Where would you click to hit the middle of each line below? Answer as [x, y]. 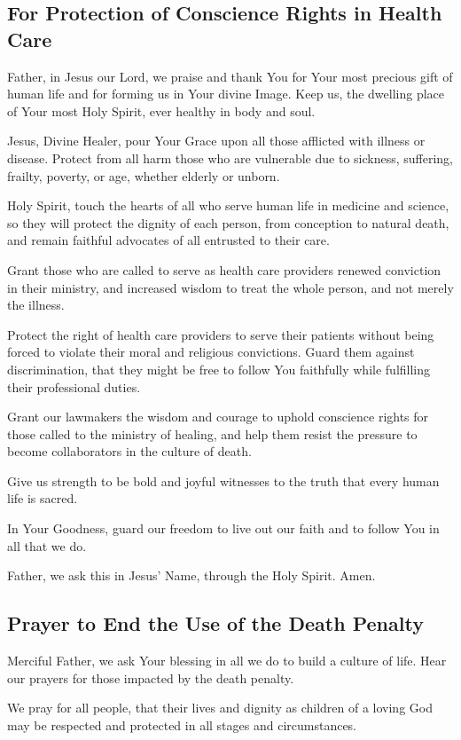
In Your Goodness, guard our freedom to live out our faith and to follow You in [223, 528]
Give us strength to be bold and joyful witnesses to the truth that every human [223, 480]
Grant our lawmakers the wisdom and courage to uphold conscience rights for [218, 417]
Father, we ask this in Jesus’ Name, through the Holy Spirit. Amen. [191, 575]
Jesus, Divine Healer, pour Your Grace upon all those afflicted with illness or [216, 141]
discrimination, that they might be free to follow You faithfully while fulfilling [219, 369]
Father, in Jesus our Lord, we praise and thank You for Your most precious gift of [230, 76]
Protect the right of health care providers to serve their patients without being [221, 334]
